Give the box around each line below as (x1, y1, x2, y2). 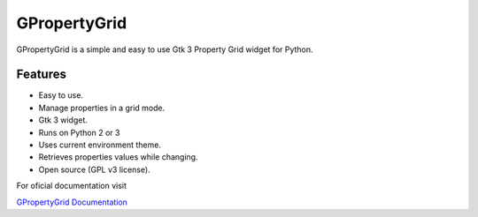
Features (16, 67, 66, 82)
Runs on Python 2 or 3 (38, 127, 120, 138)
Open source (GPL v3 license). (38, 164, 150, 175)
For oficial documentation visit (16, 181, 127, 191)
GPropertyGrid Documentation (16, 197, 128, 207)
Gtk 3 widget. (38, 115, 89, 125)
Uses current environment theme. (38, 139, 161, 150)
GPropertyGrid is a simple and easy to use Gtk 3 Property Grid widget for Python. (16, 44, 313, 55)
